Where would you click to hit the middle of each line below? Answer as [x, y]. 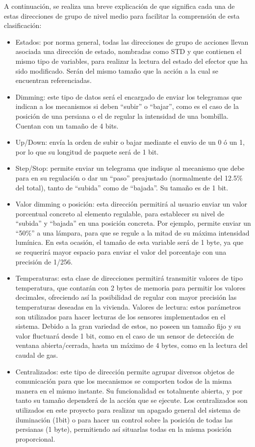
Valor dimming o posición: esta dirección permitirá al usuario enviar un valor [131, 204]
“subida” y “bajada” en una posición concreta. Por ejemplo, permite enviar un [133, 223]
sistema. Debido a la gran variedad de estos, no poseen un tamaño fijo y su [128, 326]
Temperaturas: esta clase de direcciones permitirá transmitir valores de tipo [129, 278]
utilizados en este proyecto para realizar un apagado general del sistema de [128, 409]
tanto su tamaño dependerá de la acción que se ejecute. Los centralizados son [131, 400]
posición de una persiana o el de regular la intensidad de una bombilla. [122, 116]
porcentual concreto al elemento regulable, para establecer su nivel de [120, 213]
